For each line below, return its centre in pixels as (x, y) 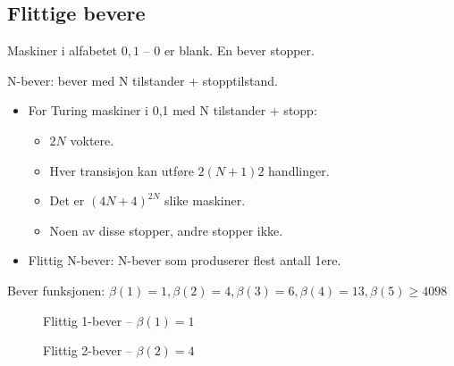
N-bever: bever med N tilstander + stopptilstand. (143, 80)
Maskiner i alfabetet (63, 50)
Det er (67, 200)
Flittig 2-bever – (88, 350)
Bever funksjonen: (56, 290)
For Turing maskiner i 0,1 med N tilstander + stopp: (172, 110)
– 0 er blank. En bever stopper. (229, 50)
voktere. (92, 140)
